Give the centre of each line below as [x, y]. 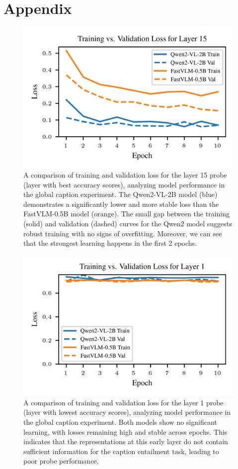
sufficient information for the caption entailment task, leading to [121, 451]
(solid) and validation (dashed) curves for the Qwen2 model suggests [128, 224]
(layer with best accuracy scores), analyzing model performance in [124, 184]
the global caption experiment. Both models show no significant [120, 422]
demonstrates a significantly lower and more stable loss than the [121, 204]
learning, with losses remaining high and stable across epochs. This [125, 431]
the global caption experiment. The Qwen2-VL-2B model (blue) [120, 194]
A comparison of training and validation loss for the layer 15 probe [125, 175]
